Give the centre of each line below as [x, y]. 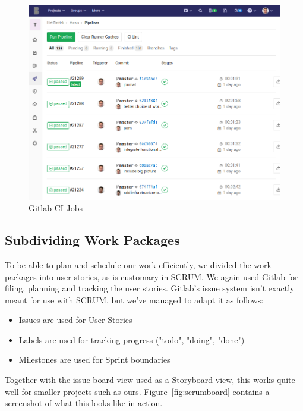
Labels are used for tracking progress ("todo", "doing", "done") [132, 339]
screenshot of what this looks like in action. [84, 403]
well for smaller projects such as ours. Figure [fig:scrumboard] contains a [137, 391]
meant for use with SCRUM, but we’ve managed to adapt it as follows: [134, 299]
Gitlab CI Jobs [56, 208]
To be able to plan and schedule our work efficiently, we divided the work [138, 264]
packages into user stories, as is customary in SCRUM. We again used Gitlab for [151, 276]
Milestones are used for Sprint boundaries [94, 360]
